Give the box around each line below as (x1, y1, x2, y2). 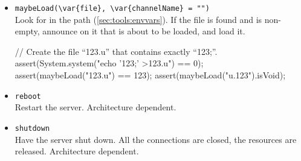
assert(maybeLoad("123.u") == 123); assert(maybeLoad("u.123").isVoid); (15, 69, 286, 81)
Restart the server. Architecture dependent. (15, 101, 176, 113)
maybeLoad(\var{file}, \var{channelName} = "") (15, 4, 210, 13)
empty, (15, 25, 40, 37)
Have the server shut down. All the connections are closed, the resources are (15, 133, 297, 145)
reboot (15, 92, 41, 101)
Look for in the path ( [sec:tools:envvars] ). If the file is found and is (15, 13, 262, 25)
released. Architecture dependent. (15, 145, 139, 157)
